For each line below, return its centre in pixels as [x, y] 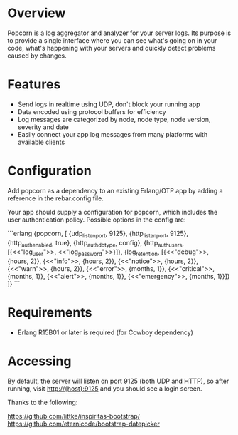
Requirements [50, 313]
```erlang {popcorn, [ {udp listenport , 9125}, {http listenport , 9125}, [98, 234]
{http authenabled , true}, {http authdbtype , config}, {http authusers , [96, 244]
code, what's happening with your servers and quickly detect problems [112, 48]
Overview [37, 13]
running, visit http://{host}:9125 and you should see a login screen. [105, 389]
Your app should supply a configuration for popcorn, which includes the [113, 212]
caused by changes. [37, 56]
